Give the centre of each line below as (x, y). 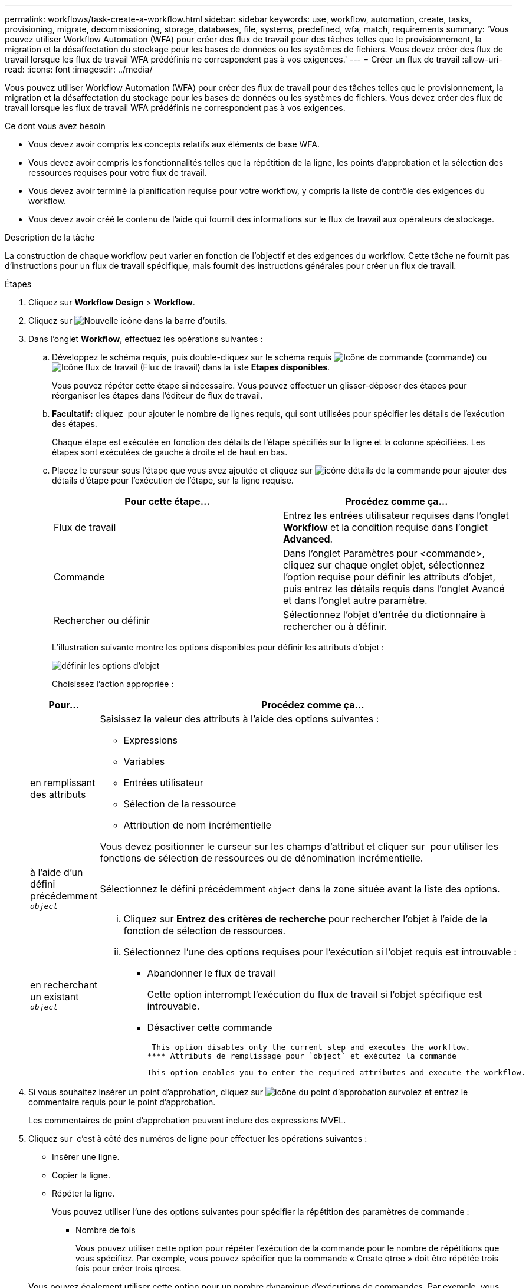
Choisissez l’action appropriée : (113, 684)
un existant (55, 996)
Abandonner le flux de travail (211, 973)
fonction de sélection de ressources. (205, 931)
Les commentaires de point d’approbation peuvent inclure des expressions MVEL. (187, 1120)
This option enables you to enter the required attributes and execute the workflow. (336, 1072)
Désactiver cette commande (210, 1027)
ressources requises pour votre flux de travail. (118, 172)
